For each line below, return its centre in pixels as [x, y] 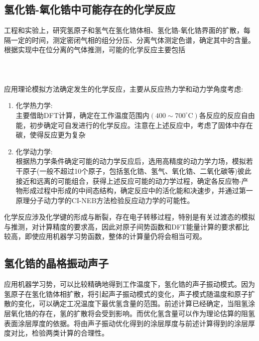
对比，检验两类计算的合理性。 [60, 333]
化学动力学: [34, 151]
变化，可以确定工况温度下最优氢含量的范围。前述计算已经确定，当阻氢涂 [136, 303]
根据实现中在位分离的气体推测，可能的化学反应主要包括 [95, 50]
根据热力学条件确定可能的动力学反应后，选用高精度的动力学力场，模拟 [131, 161]
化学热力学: [34, 105]
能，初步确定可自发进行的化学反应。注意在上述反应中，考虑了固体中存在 [134, 125]
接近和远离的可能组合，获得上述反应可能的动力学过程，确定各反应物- [129, 180]
